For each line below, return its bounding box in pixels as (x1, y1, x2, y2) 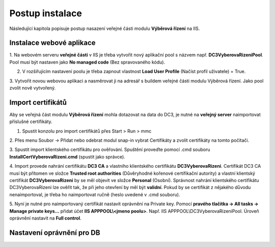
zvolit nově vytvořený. (9, 85, 56, 91)
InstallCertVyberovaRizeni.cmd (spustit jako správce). (9, 153, 126, 160)
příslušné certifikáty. (9, 118, 53, 125)
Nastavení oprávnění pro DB (9, 228, 100, 237)
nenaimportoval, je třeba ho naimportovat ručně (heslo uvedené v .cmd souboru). (9, 191, 180, 198)
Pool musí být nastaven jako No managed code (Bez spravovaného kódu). (9, 59, 166, 65)
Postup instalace (9, 8, 82, 19)
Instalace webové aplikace (9, 39, 96, 47)
